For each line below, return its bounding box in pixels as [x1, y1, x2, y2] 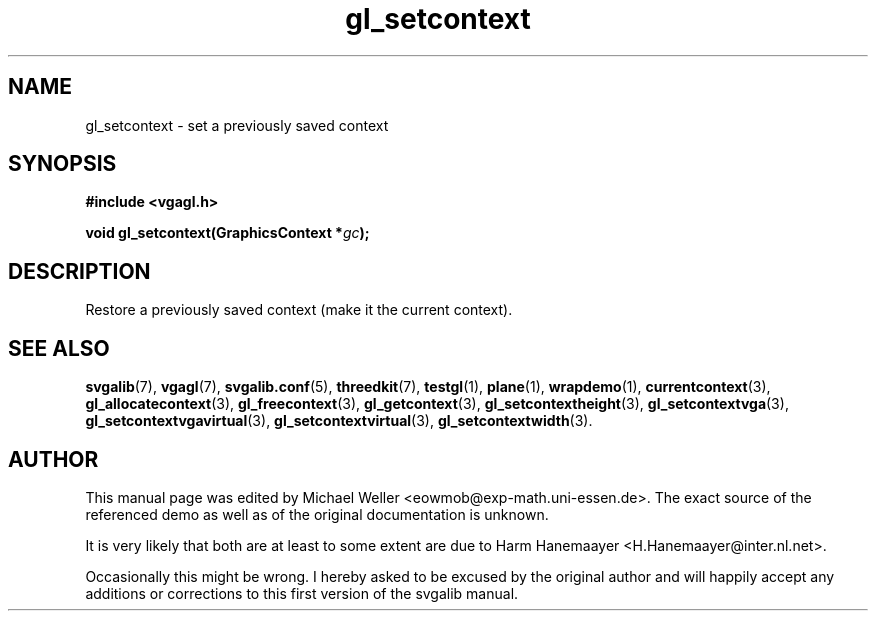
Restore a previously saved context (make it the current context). [85, 301, 513, 319]
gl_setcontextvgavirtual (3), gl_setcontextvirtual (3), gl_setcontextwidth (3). [85, 412, 593, 430]
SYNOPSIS [8, 151, 117, 177]
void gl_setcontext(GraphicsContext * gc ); [85, 224, 370, 242]
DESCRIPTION [8, 258, 151, 284]
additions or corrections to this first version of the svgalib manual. [85, 584, 519, 602]
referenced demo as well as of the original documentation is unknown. [85, 505, 549, 523]
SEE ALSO [8, 335, 110, 361]
